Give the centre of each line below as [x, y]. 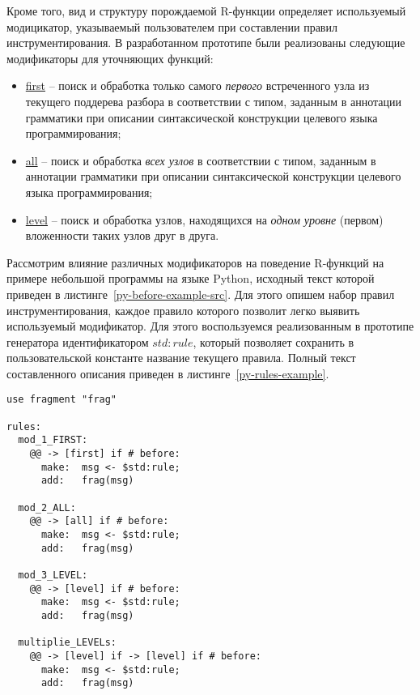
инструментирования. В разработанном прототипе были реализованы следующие [206, 43]
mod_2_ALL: [47, 507]
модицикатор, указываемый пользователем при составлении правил [172, 26]
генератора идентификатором [78, 341]
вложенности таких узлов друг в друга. [122, 235]
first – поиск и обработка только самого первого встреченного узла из [197, 85]
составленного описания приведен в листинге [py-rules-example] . [168, 373]
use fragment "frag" [62, 400]
